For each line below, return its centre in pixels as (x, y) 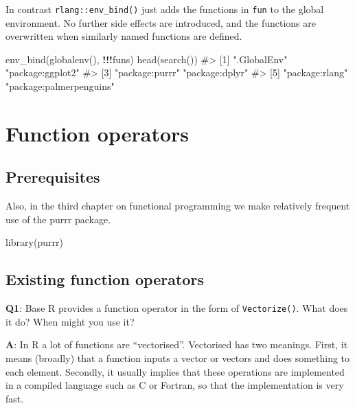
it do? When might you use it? (70, 321)
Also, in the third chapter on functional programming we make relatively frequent (178, 206)
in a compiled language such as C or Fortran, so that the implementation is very (175, 385)
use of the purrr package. (58, 219)
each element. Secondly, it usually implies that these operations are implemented (175, 371)
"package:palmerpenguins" (60, 86)
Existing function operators (105, 279)
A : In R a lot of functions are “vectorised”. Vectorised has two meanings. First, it (177, 344)
